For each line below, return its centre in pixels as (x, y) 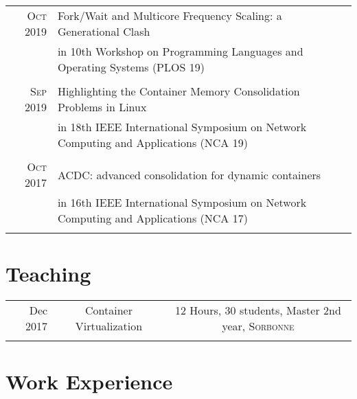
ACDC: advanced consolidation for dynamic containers (189, 174)
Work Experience (89, 381)
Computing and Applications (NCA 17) (152, 218)
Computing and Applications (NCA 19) (152, 142)
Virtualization (109, 326)
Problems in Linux (102, 107)
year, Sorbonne (258, 326)
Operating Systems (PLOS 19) (131, 67)
